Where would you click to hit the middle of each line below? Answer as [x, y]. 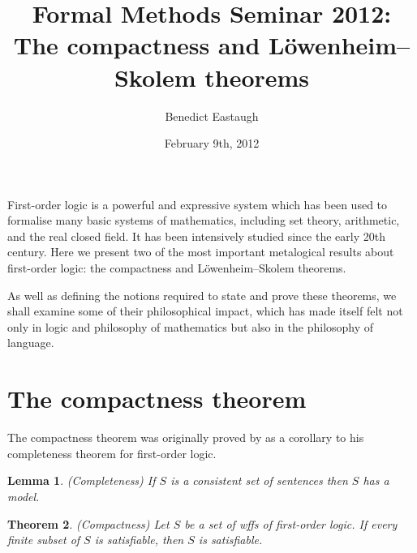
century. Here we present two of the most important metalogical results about [201, 252]
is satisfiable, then [139, 540]
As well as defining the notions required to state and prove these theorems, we [202, 295]
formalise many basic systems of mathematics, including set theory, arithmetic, [204, 220]
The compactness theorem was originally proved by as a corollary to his [186, 437]
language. [31, 343]
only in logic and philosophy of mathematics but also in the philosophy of [191, 326]
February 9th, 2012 [212, 143]
